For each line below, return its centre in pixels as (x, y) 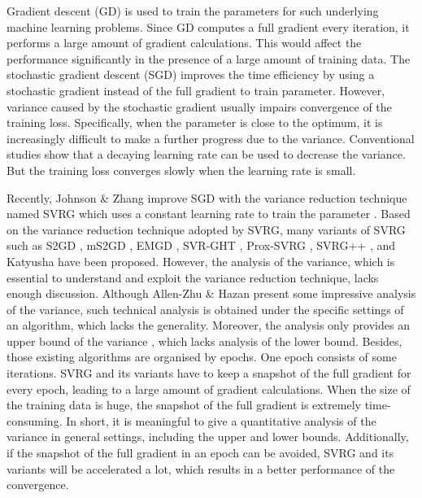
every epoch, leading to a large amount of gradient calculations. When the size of (209, 389)
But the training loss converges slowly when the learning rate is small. (181, 170)
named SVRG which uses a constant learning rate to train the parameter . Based (209, 214)
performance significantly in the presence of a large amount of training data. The (209, 58)
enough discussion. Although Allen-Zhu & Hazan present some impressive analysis (211, 293)
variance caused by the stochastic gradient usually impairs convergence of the (199, 106)
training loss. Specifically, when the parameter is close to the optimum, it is (195, 122)
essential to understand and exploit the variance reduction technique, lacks (193, 277)
